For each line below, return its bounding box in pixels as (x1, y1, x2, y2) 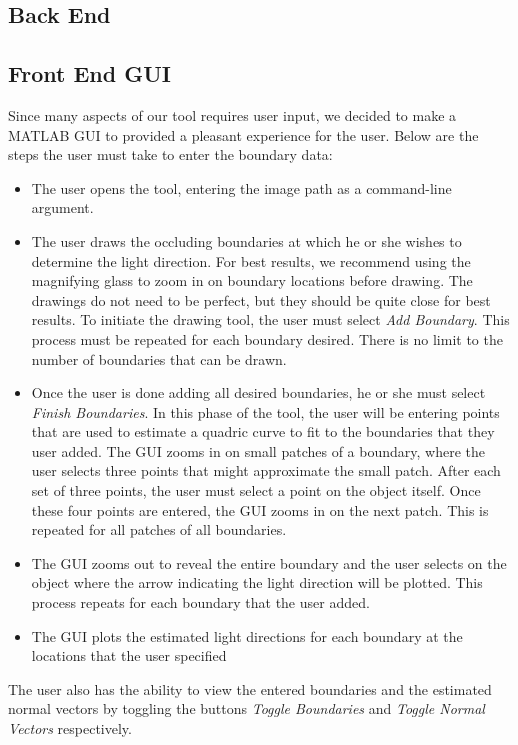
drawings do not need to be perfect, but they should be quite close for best (31, 289, 491, 310)
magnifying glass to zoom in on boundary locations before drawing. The (31, 270, 473, 291)
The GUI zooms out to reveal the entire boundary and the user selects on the (31, 552, 507, 573)
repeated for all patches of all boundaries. (31, 519, 287, 540)
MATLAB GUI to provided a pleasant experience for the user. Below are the (8, 124, 479, 145)
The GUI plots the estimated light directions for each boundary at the (31, 625, 463, 646)
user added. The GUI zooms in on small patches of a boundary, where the (31, 440, 485, 461)
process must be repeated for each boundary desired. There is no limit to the (31, 328, 503, 349)
